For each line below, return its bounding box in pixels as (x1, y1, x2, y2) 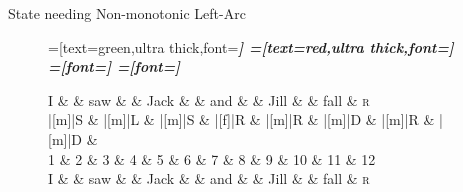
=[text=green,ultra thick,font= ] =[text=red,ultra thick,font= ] (48, 36, 454, 57)
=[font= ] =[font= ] (48, 56, 181, 77)
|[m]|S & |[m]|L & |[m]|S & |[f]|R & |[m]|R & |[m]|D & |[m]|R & (48, 109, 435, 130)
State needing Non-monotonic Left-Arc (8, 3, 246, 23)
